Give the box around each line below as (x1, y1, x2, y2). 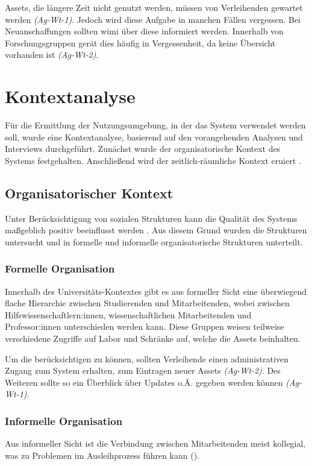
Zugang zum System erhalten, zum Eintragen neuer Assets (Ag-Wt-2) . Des (5, 364, 281, 377)
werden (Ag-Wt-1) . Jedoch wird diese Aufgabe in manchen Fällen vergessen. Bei (5, 13, 301, 25)
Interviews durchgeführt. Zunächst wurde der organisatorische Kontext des (5, 142, 281, 155)
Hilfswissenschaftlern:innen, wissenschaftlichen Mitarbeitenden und (5, 308, 252, 321)
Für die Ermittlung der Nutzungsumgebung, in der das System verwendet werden (5, 119, 306, 131)
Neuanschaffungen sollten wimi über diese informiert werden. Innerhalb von (5, 25, 284, 37)
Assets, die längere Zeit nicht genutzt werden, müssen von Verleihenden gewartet (5, 1, 303, 13)
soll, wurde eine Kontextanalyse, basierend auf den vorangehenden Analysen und (5, 130, 303, 143)
